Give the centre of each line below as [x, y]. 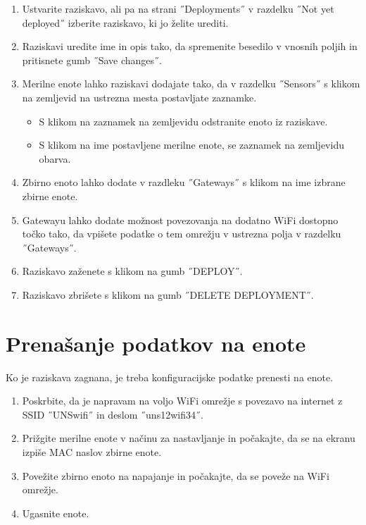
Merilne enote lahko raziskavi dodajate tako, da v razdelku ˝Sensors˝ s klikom [191, 84]
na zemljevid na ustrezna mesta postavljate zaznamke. [139, 97]
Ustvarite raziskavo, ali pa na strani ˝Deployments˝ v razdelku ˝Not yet [178, 8]
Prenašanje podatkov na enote [156, 343]
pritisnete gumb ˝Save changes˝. [92, 60]
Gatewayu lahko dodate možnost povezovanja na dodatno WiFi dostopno [180, 220]
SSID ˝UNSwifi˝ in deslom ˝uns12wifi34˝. [113, 414]
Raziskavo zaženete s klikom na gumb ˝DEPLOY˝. [132, 271]
